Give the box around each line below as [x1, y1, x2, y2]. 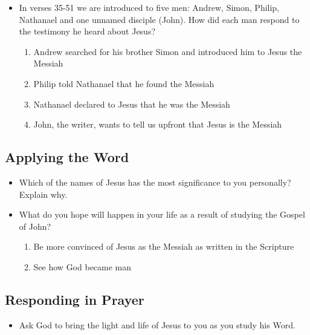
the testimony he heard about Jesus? [19, 25, 156, 37]
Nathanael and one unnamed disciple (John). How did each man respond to [19, 13, 300, 25]
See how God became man [33, 260, 132, 273]
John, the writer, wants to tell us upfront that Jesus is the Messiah [33, 118, 282, 131]
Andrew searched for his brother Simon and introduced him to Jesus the [33, 45, 302, 57]
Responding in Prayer [5, 290, 144, 308]
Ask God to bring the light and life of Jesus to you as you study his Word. [19, 318, 295, 331]
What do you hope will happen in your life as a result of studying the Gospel [19, 208, 305, 221]
